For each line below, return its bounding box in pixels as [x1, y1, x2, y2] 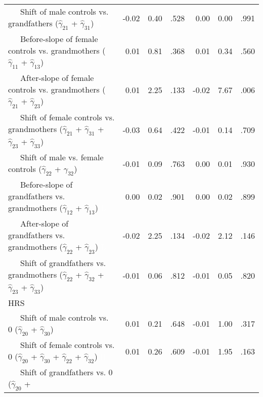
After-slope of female [20, 72, 94, 84]
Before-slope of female [20, 33, 98, 45]
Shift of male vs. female [20, 151, 104, 163]
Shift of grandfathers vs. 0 [20, 366, 113, 378]
